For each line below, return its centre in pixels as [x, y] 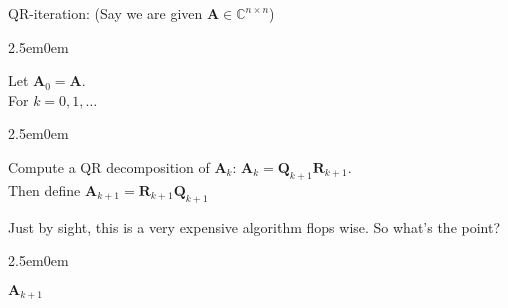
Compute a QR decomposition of [109, 166]
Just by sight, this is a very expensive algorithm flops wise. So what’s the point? [254, 226]
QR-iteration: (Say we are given [105, 13]
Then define [44, 189]
